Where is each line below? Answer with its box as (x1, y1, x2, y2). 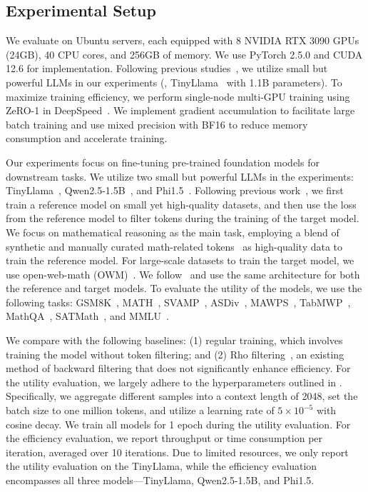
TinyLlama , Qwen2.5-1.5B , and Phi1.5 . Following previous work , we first (6, 183, 344, 198)
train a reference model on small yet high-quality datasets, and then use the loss (6, 196, 357, 211)
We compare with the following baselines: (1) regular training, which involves (6, 333, 343, 348)
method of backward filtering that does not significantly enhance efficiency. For (6, 361, 351, 376)
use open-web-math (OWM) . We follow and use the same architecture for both (6, 266, 360, 281)
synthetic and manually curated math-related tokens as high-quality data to (6, 239, 343, 253)
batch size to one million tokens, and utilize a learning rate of (6, 403, 275, 418)
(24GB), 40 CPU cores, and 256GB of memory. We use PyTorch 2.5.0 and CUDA (6, 46, 363, 61)
